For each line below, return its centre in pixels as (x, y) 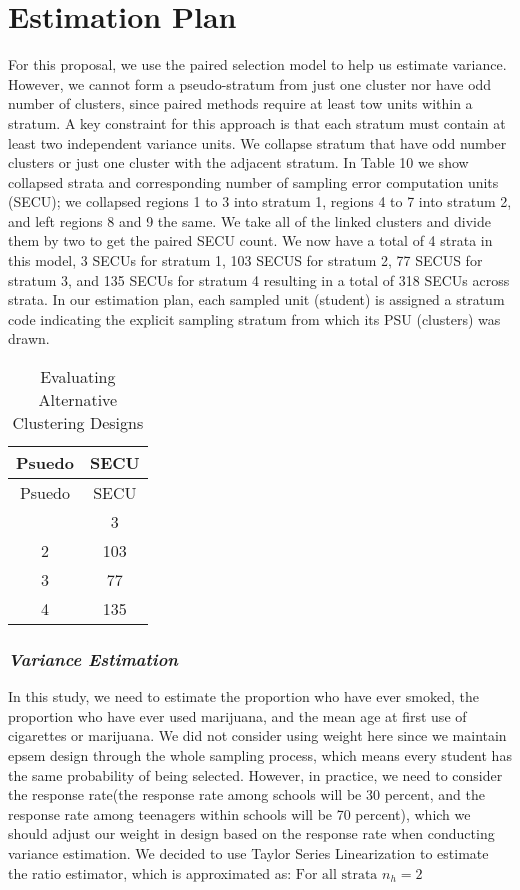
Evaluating (78, 377)
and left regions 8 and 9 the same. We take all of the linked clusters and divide (249, 220)
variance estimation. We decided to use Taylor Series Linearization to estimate (248, 853)
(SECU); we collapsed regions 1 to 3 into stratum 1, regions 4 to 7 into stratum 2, (260, 201)
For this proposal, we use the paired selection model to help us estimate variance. (257, 64)
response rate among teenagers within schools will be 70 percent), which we (239, 813)
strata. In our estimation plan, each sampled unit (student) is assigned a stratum (256, 299)
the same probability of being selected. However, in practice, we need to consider (255, 774)
